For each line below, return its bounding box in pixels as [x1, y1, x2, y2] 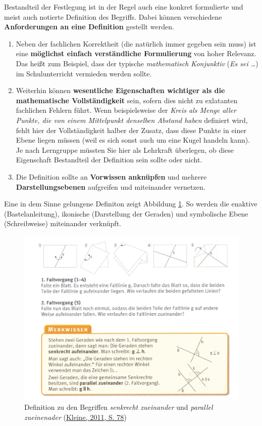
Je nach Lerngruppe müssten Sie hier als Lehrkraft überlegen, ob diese [16, 144, 234, 155]
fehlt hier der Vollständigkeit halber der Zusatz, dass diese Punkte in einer [16, 124, 246, 135]
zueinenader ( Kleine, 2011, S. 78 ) [24, 411, 127, 422]
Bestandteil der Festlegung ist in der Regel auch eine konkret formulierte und [4, 2, 243, 12]
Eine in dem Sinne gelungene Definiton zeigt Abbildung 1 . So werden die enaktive [4, 198, 257, 209]
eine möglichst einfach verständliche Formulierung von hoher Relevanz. [16, 48, 256, 59]
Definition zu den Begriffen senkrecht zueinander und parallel [24, 401, 213, 412]
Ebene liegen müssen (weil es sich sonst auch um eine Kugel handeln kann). [16, 135, 250, 145]
